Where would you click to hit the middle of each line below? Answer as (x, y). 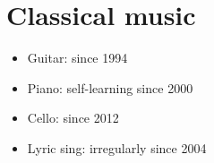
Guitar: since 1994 (77, 58)
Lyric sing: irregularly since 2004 (117, 147)
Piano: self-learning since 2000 (110, 87)
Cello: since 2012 (73, 118)
